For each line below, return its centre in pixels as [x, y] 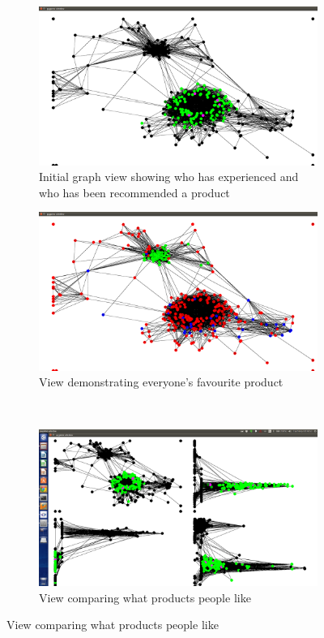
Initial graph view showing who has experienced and [169, 177]
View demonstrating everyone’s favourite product [161, 382]
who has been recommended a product [134, 192]
